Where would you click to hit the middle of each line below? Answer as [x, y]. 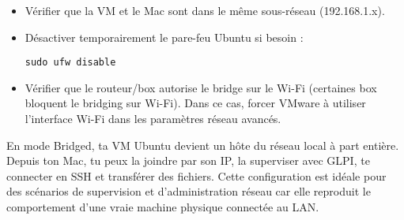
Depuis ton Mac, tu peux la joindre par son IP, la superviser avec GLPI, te [188, 160]
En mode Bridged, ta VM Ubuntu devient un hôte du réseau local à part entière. [203, 145]
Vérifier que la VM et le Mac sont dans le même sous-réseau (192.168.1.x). [205, 10]
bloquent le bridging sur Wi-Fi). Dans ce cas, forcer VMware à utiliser [195, 103]
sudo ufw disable [70, 63]
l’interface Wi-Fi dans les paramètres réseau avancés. [153, 119]
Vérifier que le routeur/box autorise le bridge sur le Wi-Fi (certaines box [201, 87]
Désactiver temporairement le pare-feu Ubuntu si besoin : [164, 37]
